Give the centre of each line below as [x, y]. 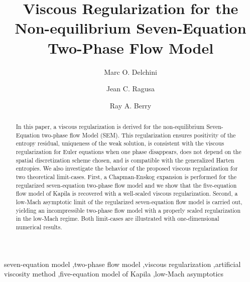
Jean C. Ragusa [131, 89]
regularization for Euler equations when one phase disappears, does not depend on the [129, 152]
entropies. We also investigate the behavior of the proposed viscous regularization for [127, 168]
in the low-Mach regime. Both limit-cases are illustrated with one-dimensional [117, 219]
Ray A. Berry [131, 105]
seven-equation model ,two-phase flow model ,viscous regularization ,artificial [122, 264]
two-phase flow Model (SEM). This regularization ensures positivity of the [139, 135]
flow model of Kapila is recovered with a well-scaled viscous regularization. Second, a [127, 193]
